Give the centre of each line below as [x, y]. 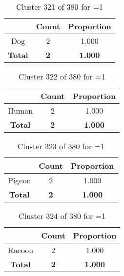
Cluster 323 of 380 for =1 [61, 146]
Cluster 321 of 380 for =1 [59, 7]
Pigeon [20, 180]
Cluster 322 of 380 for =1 [62, 76]
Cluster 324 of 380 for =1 [62, 216]
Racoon [21, 250]
